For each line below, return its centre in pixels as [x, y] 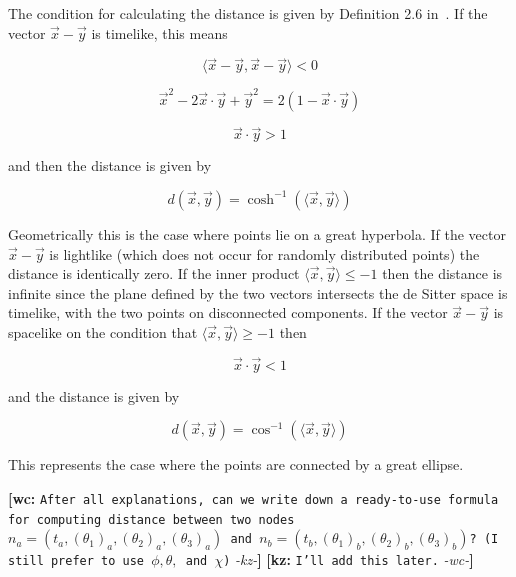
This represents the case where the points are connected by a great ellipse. [236, 464]
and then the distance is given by [110, 165]
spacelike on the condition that [103, 331]
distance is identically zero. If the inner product [154, 273]
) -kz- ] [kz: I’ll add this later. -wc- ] [348, 559]
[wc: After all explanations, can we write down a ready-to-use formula [253, 497]
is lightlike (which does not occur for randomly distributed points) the [264, 253]
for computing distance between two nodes [151, 519]
